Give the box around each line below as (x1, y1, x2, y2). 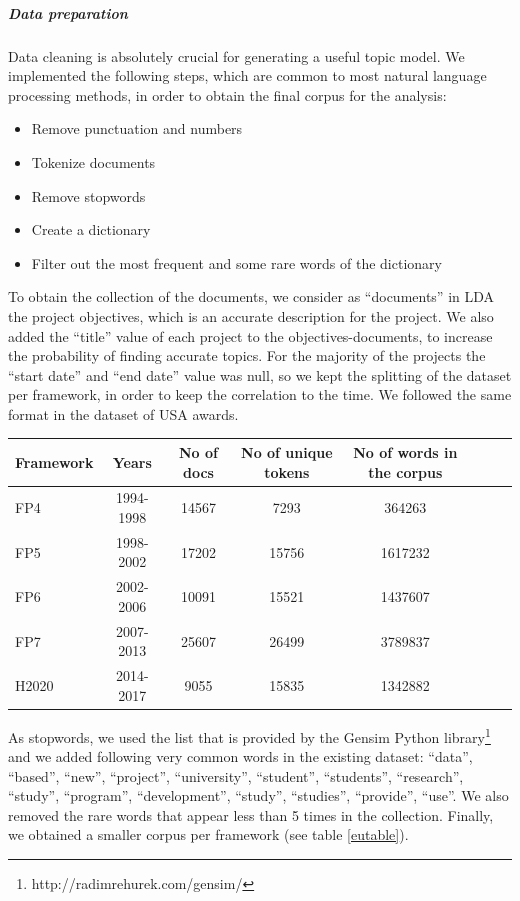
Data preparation (8, 2, 128, 23)
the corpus (368, 461, 443, 482)
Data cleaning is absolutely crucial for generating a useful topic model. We (8, 45, 465, 66)
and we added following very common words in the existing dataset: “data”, (8, 746, 473, 767)
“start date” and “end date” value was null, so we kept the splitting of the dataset (8, 364, 512, 385)
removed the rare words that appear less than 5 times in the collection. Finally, (8, 804, 494, 825)
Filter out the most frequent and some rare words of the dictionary (31, 252, 442, 273)
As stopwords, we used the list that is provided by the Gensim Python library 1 (8, 723, 491, 747)
